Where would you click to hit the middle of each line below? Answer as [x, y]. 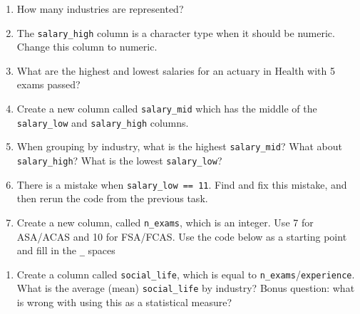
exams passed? [48, 84]
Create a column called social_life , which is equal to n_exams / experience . [186, 274]
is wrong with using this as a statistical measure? [124, 302]
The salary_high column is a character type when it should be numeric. [176, 32]
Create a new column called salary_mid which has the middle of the [167, 109]
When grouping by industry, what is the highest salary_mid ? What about [179, 146]
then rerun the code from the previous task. [112, 198]
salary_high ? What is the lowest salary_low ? [119, 160]
